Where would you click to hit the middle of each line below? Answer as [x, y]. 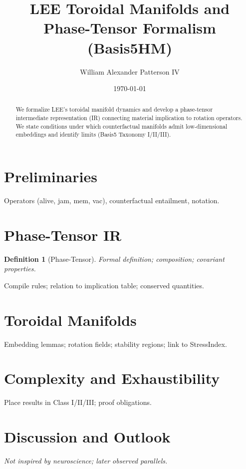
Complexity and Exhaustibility [112, 378]
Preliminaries [51, 176]
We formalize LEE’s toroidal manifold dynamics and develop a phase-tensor [114, 109]
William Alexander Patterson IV [130, 71]
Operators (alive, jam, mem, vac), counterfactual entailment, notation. [112, 200]
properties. [20, 269]
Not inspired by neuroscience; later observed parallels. [86, 461]
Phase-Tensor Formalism [130, 28]
